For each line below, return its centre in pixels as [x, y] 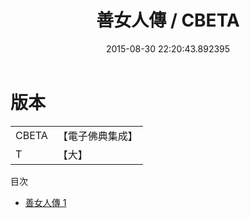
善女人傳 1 [45, 202]
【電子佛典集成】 [97, 136]
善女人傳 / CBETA [168, 20]
